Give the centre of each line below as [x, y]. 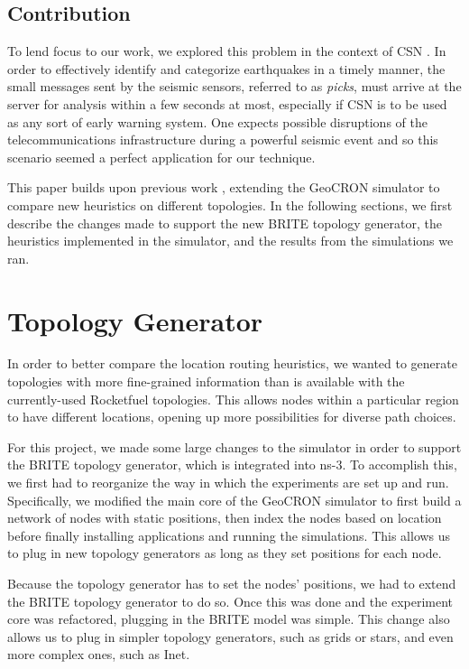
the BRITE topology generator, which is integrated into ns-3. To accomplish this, [232, 465]
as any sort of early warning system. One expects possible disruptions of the [217, 121]
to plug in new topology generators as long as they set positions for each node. [225, 553]
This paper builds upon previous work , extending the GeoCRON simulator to [224, 187]
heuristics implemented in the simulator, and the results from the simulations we [230, 241]
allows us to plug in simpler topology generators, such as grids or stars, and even [230, 636]
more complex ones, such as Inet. [99, 654]
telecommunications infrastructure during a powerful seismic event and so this [223, 139]
